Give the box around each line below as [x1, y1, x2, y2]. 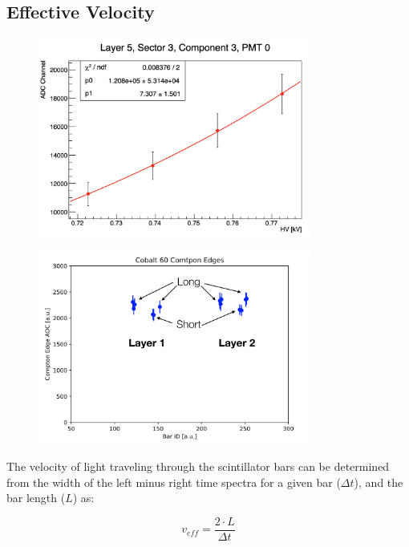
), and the [354, 473, 403, 490]
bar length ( [6, 489, 66, 506]
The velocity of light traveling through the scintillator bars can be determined [6, 457, 390, 474]
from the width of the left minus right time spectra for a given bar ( [6, 473, 341, 490]
